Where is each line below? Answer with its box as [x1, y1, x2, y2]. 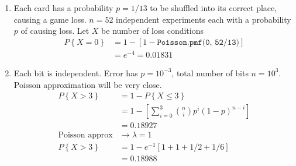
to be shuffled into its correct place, [150, 2, 277, 13]
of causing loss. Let [20, 24, 90, 37]
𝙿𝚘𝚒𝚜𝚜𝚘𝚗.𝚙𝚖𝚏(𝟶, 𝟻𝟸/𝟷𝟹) [157, 38, 239, 47]
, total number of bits [171, 66, 249, 79]
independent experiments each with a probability [116, 13, 291, 25]
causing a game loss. [13, 13, 87, 25]
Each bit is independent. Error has [13, 66, 138, 79]
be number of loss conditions [101, 24, 204, 37]
